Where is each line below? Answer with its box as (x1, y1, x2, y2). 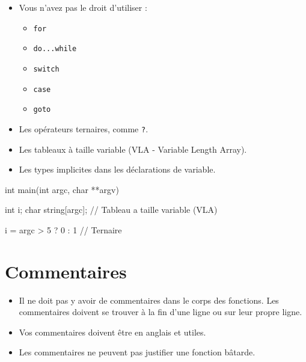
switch (33, 64, 60, 73)
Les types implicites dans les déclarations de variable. (19, 163, 216, 176)
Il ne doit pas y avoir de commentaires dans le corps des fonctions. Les (19, 293, 279, 306)
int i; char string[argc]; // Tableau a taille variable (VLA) (5, 203, 218, 216)
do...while (33, 44, 77, 54)
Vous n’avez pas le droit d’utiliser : (19, 1, 147, 13)
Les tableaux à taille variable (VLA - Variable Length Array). (19, 143, 247, 155)
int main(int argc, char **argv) (5, 183, 119, 195)
